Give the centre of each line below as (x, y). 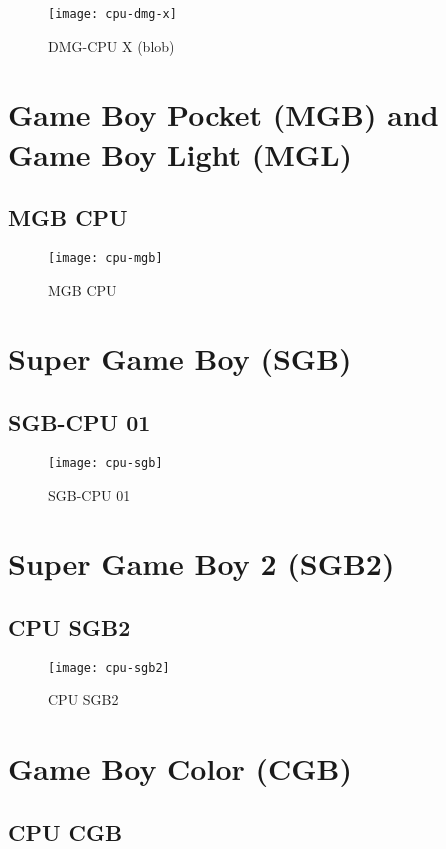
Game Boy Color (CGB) (180, 768)
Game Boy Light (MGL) (180, 153)
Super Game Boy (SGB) (180, 358)
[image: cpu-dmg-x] (112, 14)
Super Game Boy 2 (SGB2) (201, 563)
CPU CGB (65, 831)
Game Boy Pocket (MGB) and (223, 114)
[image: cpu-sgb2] (109, 667)
